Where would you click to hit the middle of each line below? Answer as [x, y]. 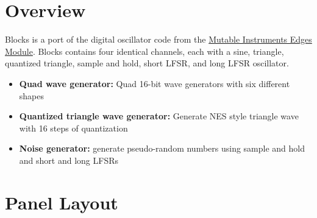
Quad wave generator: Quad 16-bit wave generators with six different [155, 83]
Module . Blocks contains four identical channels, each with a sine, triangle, [144, 51]
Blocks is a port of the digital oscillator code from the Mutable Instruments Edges [158, 39]
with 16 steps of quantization [73, 128]
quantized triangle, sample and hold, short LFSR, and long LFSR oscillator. [147, 63]
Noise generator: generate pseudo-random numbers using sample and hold [162, 148]
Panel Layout [62, 202]
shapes [32, 95]
